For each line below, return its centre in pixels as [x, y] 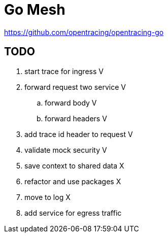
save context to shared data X [74, 165]
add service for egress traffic [73, 213]
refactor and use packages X [73, 181]
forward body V [71, 103]
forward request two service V [75, 87]
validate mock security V [66, 150]
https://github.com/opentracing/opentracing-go [84, 32]
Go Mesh [35, 10]
